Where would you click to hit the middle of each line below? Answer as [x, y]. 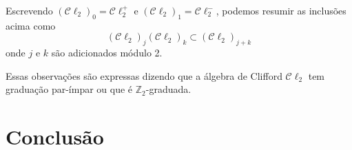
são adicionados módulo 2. [107, 53]
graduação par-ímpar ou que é [69, 89]
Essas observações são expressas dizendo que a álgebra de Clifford [144, 75]
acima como [31, 25]
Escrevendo [29, 10]
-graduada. [168, 89]
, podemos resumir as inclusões [281, 10]
